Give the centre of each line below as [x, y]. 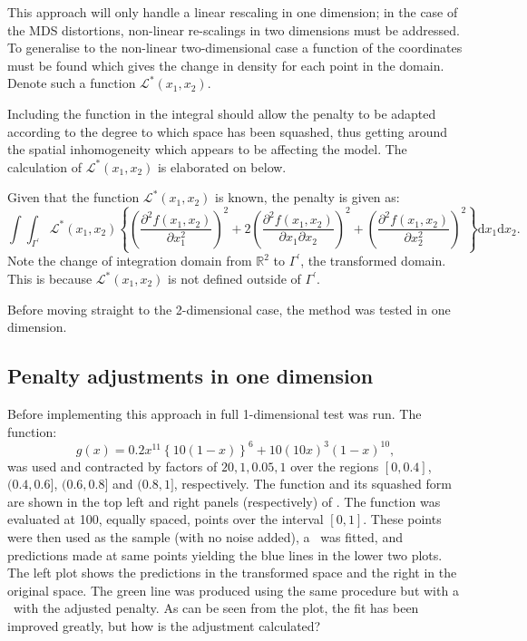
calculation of [45, 166]
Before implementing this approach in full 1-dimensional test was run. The [215, 414]
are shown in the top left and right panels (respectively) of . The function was [224, 501]
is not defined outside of [234, 279]
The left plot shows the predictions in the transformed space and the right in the [232, 573]
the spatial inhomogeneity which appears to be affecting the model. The [207, 149]
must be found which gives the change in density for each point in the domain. [226, 65]
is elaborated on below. [222, 166]
